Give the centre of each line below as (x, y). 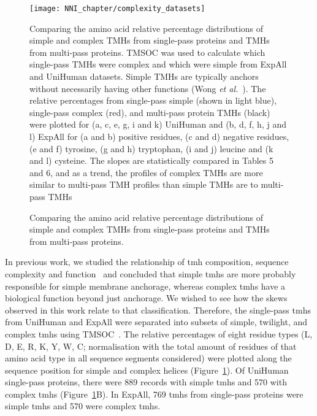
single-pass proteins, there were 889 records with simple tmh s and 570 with (146, 382)
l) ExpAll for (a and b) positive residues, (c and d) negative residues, (159, 136)
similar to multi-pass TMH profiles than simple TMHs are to (144, 184)
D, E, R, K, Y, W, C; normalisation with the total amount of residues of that (151, 346)
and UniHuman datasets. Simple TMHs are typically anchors (144, 76)
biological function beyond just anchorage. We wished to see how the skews (146, 298)
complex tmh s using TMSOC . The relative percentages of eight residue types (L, (159, 333)
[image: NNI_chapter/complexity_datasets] (117, 9)
